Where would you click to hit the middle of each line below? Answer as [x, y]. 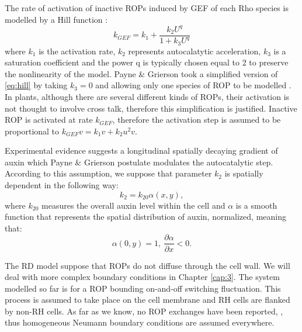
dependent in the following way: [62, 185]
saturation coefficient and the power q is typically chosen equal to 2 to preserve [147, 62]
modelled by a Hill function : [56, 19]
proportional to [32, 131]
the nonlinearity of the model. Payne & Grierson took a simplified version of [141, 73]
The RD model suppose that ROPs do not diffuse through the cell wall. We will [147, 265]
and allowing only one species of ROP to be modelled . [193, 85]
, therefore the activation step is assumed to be [197, 120]
